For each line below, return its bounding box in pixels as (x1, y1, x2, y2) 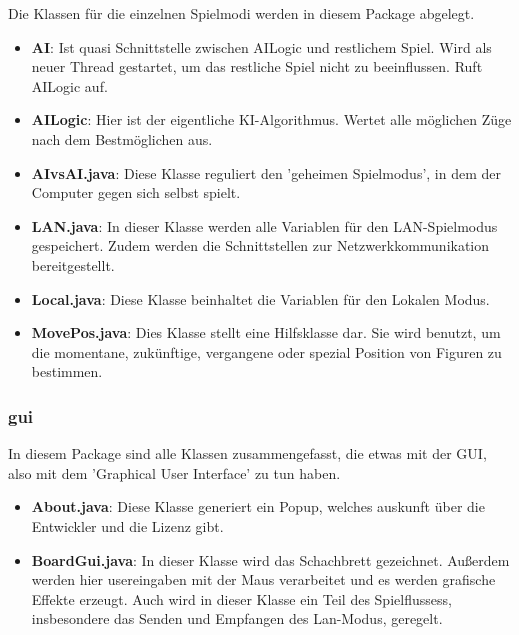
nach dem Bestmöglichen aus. (31, 128, 213, 149)
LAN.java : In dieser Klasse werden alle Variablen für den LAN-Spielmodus (31, 215, 498, 236)
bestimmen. (31, 361, 103, 382)
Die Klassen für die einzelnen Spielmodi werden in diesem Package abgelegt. (8, 3, 475, 23)
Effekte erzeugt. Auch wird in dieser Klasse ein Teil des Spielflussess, (31, 588, 452, 609)
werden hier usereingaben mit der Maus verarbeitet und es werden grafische (31, 569, 496, 590)
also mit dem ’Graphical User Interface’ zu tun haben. (8, 462, 341, 483)
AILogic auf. (31, 75, 108, 96)
